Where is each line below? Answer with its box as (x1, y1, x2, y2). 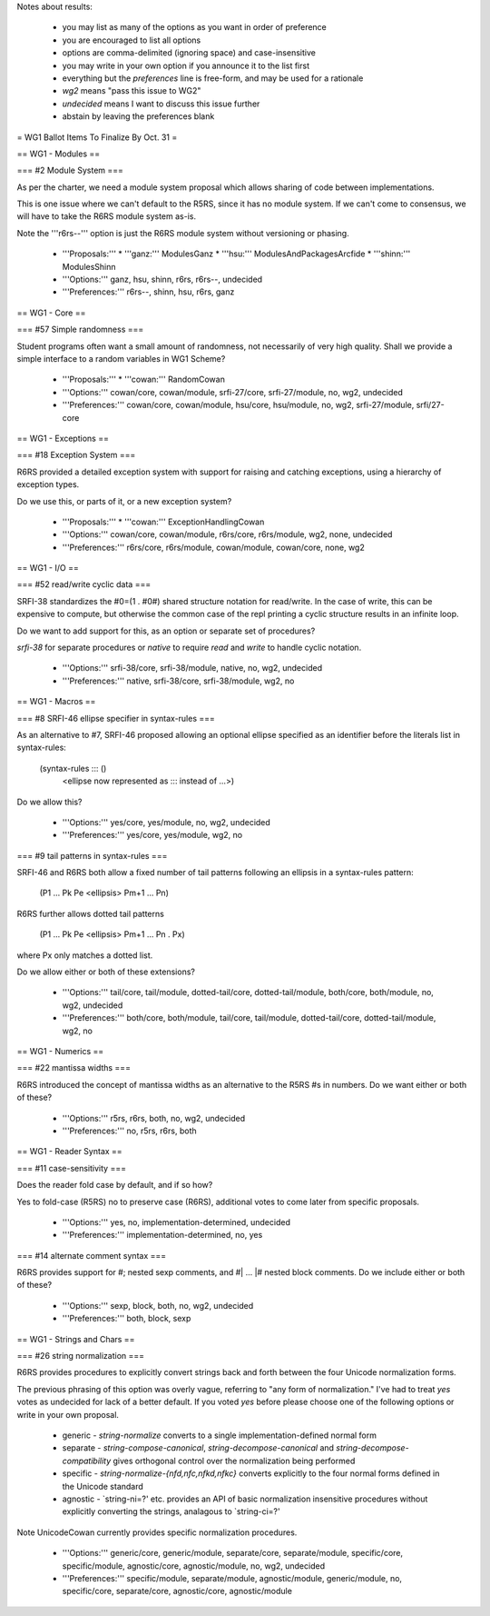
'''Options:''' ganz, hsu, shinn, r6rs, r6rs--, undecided (62, 274, 263, 285)
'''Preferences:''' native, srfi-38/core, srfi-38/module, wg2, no (62, 675, 295, 686)
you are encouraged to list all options (62, 35, 201, 45)
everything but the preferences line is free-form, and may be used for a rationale (62, 73, 364, 84)
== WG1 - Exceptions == (16, 433, 109, 444)
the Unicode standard (62, 1481, 144, 1491)
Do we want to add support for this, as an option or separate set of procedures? (16, 625, 316, 636)
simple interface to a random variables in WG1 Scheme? (16, 353, 226, 364)
